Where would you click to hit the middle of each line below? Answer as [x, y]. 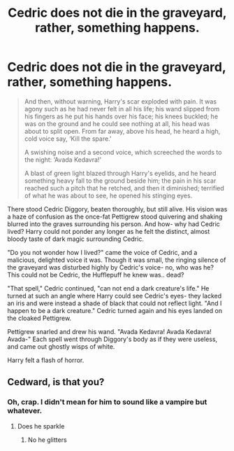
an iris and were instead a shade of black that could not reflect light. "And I [115, 303]
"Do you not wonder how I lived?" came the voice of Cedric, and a [102, 252]
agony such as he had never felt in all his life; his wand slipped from [122, 109]
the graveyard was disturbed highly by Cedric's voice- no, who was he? [111, 267]
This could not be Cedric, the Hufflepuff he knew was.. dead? [96, 275]
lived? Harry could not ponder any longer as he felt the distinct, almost [109, 231]
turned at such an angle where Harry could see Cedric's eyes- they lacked [115, 296]
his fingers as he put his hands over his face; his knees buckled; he [121, 116]
